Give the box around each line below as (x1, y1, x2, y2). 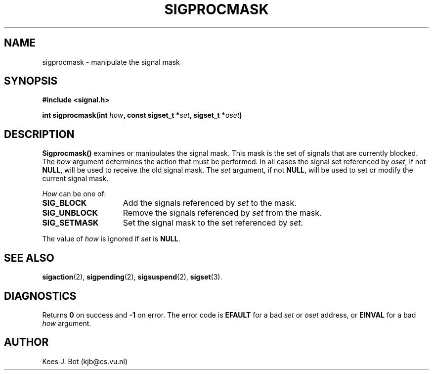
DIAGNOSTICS (4, 289, 77, 302)
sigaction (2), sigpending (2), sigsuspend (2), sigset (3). (42, 273, 222, 281)
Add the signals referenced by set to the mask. (123, 198, 297, 208)
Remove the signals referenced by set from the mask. (123, 208, 322, 218)
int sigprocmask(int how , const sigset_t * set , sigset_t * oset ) (42, 111, 242, 120)
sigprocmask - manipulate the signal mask (42, 57, 180, 66)
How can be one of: (42, 189, 106, 198)
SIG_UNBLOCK (42, 208, 98, 218)
